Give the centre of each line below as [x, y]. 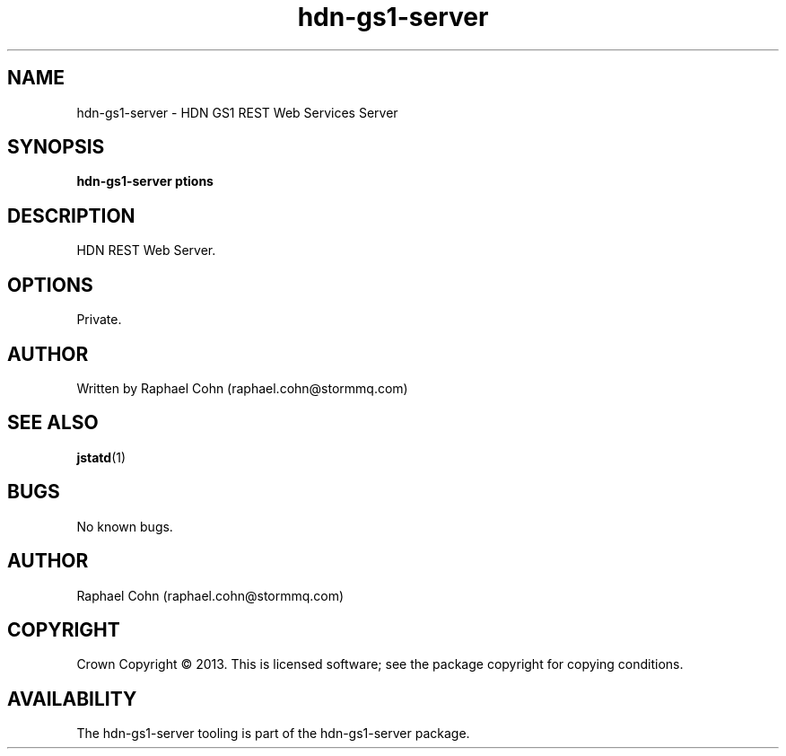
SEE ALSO [53, 423]
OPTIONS [50, 285]
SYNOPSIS [56, 147]
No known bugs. [125, 526]
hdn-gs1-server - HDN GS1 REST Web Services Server [237, 112]
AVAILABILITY [72, 699]
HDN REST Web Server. [146, 251]
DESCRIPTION [71, 215]
